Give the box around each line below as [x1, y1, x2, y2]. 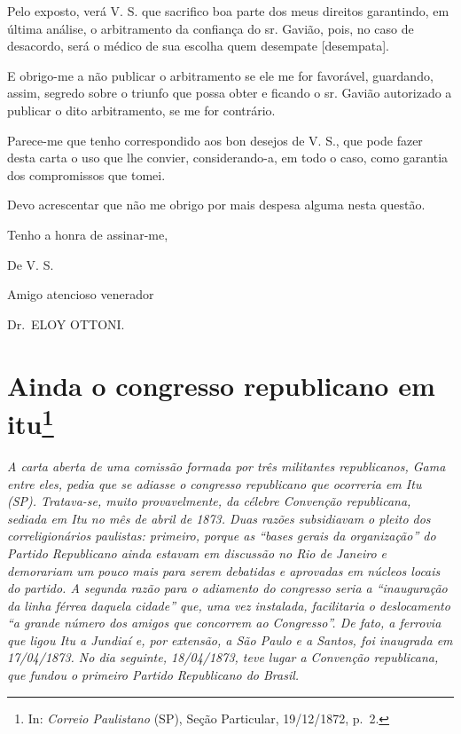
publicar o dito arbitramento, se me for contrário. [7, 100, 276, 119]
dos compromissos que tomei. [7, 165, 166, 184]
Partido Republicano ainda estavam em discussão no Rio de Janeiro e [7, 543, 387, 562]
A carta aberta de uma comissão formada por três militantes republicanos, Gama [7, 456, 446, 475]
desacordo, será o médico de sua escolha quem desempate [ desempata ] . [7, 36, 390, 55]
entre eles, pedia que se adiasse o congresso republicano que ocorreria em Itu [7, 474, 422, 493]
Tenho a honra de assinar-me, [7, 225, 168, 243]
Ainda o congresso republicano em [7, 367, 435, 403]
